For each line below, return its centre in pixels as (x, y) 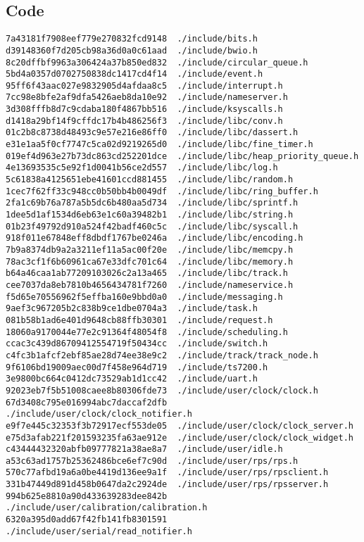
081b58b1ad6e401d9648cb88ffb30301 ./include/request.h (139, 320)
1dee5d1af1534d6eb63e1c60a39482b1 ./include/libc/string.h (150, 215)
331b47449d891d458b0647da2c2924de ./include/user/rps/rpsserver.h (167, 485)
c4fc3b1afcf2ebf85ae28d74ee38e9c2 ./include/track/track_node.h (162, 355)
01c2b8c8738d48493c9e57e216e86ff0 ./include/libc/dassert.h (152, 133)
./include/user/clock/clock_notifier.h (99, 414)
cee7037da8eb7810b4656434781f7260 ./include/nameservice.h (150, 285)
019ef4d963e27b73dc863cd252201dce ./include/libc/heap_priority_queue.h (182, 156)
